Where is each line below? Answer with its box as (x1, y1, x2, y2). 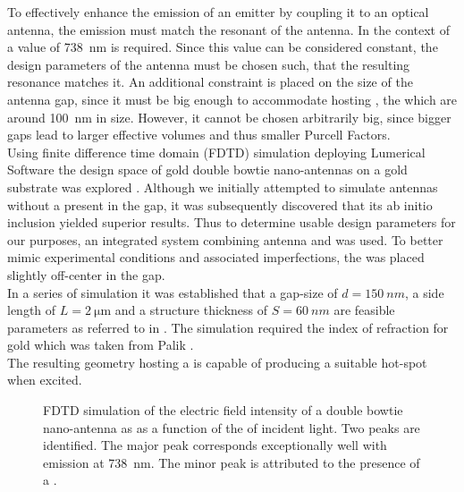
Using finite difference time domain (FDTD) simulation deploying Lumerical (7, 142, 426, 161)
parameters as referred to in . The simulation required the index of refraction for (7, 318, 449, 336)
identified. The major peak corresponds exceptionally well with (43, 436, 387, 454)
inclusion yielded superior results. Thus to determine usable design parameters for (7, 213, 456, 232)
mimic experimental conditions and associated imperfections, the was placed (7, 248, 425, 267)
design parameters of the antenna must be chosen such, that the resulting (7, 55, 410, 73)
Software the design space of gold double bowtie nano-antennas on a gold (7, 160, 408, 179)
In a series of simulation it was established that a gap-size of (7, 283, 338, 301)
